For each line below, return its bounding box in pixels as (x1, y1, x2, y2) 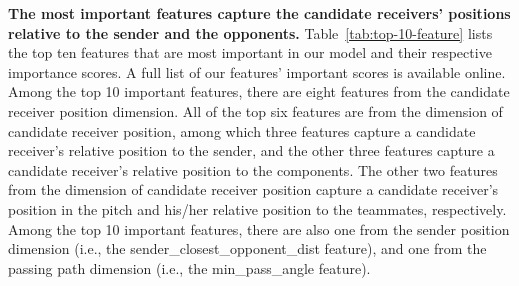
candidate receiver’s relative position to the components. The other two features (8, 159, 498, 180)
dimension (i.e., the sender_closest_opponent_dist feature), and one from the (8, 238, 487, 259)
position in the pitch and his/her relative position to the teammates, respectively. (8, 198, 507, 219)
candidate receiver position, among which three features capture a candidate (8, 120, 476, 141)
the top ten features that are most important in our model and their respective (8, 42, 492, 63)
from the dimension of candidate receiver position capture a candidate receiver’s (8, 179, 499, 200)
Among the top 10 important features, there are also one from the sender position (8, 218, 510, 239)
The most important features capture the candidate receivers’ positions (8, 3, 511, 23)
